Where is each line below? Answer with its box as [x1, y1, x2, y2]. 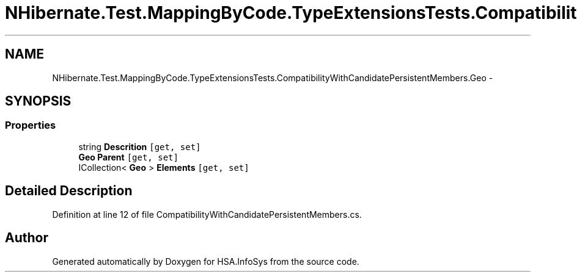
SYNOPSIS [5, 93, 72, 109]
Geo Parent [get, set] [78, 151, 178, 162]
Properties [5, 119, 56, 132]
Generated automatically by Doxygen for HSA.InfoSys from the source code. [52, 256, 359, 267]
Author [5, 230, 48, 246]
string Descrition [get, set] [78, 141, 201, 152]
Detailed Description [5, 183, 133, 199]
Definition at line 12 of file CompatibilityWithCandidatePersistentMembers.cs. [52, 209, 362, 220]
